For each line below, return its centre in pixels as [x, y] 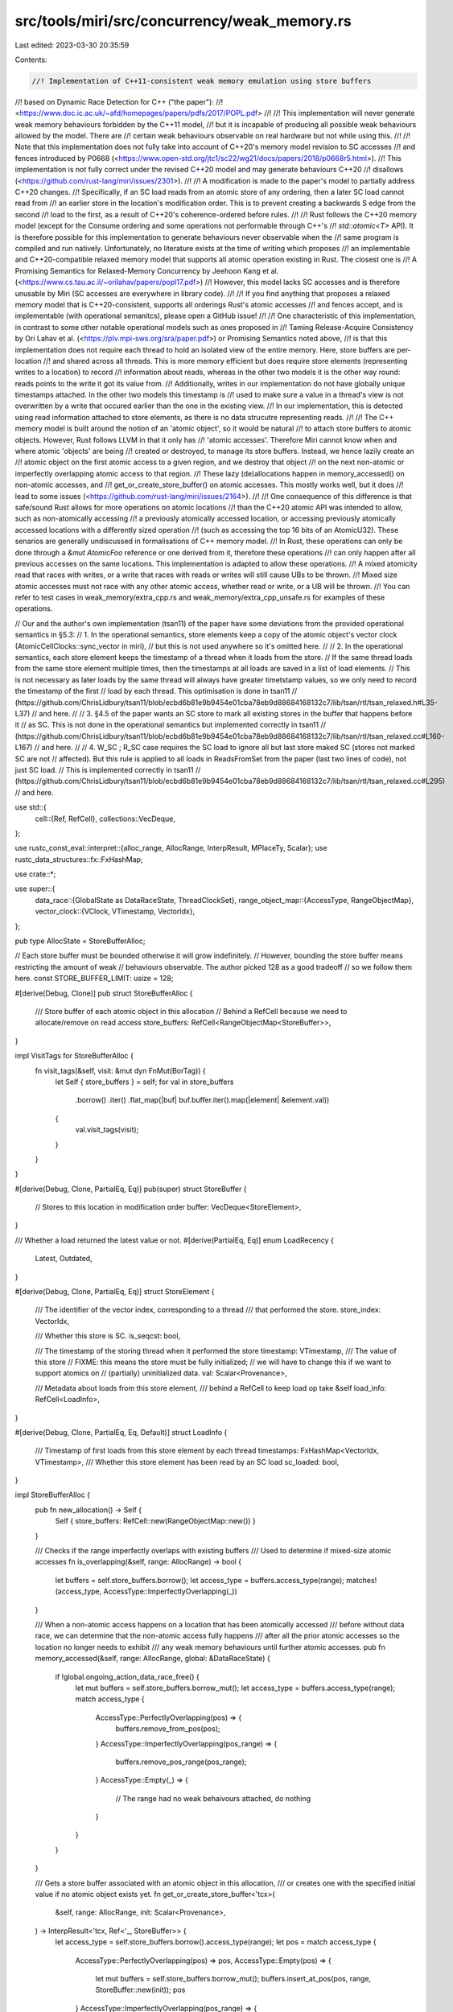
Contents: [31, 60]
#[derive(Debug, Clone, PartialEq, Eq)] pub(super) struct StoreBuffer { [131, 1189]
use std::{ [31, 807]
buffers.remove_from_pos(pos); [168, 1729]
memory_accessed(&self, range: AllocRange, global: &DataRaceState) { [153, 1659]
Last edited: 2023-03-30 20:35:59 [72, 45]
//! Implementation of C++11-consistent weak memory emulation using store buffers [202, 81]
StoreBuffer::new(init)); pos [140, 1990]
